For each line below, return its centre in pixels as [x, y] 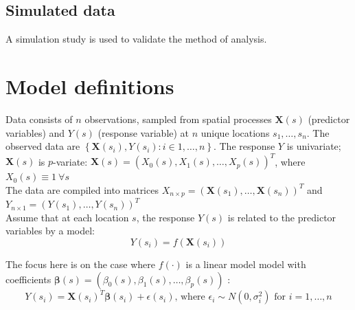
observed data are [43, 146]
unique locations [235, 132]
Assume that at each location [67, 217]
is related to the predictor [282, 217]
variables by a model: [50, 231]
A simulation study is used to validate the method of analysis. [136, 39]
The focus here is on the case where [81, 264]
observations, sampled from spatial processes [178, 119]
